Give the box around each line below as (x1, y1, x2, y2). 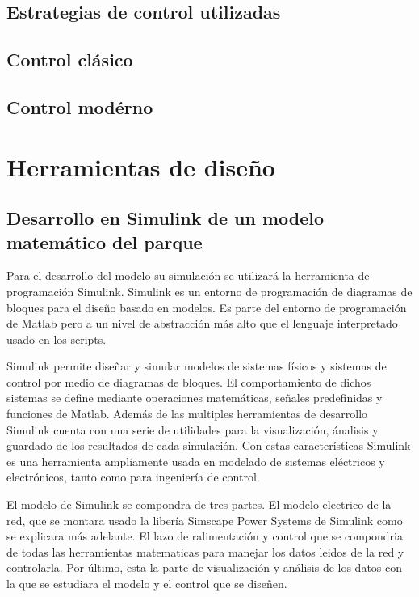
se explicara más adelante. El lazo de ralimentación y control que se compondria (6, 527, 403, 544)
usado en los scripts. (6, 330, 107, 347)
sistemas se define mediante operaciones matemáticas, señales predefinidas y (6, 389, 383, 406)
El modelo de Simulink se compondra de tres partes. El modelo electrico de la (6, 496, 392, 513)
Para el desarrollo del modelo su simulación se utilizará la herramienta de (6, 267, 370, 284)
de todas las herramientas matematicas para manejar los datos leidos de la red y (6, 543, 404, 560)
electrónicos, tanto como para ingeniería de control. (6, 468, 260, 485)
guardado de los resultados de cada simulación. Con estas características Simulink (6, 437, 411, 454)
